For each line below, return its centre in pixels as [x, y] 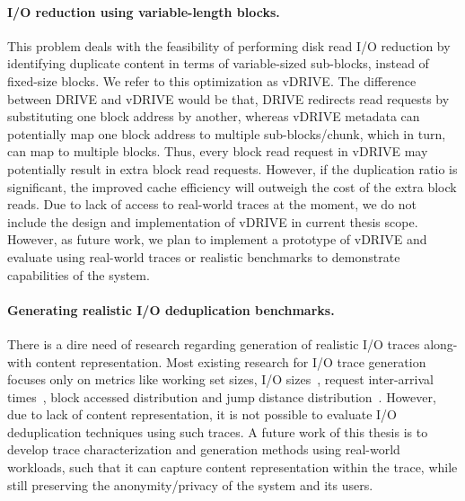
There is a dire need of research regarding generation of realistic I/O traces [214, 343]
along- [441, 343]
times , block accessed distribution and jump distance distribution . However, [222, 396]
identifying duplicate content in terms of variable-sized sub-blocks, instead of [218, 63]
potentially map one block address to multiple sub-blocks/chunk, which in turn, [227, 133]
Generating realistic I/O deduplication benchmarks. [171, 309]
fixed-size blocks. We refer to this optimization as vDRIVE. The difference [212, 80]
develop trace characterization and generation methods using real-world [204, 449]
